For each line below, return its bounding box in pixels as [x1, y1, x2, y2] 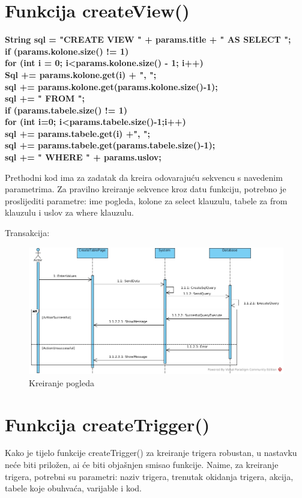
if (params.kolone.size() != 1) [5, 44, 129, 57]
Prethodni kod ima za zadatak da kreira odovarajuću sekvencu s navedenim [5, 171, 283, 183]
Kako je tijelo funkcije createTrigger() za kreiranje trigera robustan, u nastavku [5, 446, 297, 459]
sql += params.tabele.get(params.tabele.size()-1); [5, 139, 216, 151]
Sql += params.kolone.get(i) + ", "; [5, 68, 157, 80]
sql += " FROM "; [5, 92, 85, 105]
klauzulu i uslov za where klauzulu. [5, 206, 134, 219]
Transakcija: [5, 226, 50, 239]
